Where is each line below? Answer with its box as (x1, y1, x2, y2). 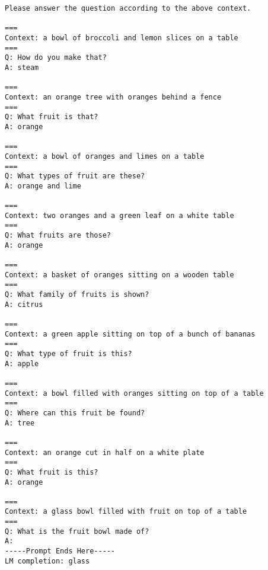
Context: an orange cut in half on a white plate (5, 448, 205, 457)
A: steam (5, 63, 39, 72)
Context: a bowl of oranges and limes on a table (5, 152, 205, 161)
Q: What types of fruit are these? (5, 172, 145, 181)
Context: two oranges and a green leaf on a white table (5, 211, 234, 220)
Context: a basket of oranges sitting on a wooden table (5, 270, 234, 279)
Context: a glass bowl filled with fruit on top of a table (5, 507, 247, 516)
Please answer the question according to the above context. (5, 4, 251, 12)
